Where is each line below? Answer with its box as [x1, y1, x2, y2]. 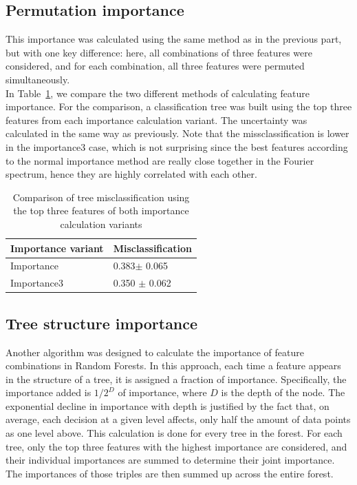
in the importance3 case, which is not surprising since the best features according [6, 139, 348, 154]
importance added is [6, 385, 91, 400]
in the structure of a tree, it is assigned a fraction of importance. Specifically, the [6, 371, 347, 386]
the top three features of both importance [13, 203, 189, 218]
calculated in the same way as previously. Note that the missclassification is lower [6, 126, 349, 141]
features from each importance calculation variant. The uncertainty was [6, 112, 307, 127]
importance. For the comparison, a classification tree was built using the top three [6, 99, 352, 114]
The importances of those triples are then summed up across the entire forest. [6, 466, 334, 480]
